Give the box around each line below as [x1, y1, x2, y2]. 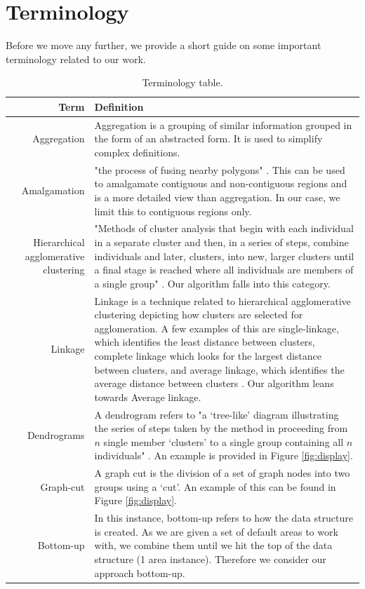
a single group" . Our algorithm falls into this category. [94, 276, 331, 290]
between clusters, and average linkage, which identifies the [94, 362, 345, 377]
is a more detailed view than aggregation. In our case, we [94, 189, 340, 204]
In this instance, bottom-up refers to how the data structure [94, 510, 353, 525]
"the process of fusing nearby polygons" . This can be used [94, 162, 345, 177]
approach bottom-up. [94, 565, 185, 580]
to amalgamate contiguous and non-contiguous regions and [94, 176, 347, 191]
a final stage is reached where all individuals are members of [94, 262, 354, 277]
